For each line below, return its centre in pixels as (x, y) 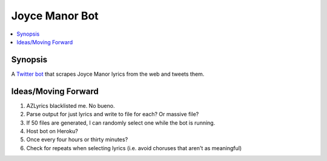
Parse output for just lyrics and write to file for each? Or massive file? (113, 114)
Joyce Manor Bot (55, 16)
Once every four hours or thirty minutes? (77, 140)
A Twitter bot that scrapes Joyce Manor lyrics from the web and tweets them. (108, 74)
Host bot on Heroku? (52, 131)
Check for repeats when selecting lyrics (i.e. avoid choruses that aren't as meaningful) (134, 148)
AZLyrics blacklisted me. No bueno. (71, 105)
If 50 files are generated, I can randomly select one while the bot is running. (121, 123)
